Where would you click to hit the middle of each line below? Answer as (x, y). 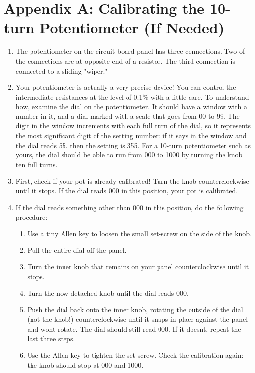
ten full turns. (36, 164)
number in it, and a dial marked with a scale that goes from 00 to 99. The (127, 116)
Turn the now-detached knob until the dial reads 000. (108, 293)
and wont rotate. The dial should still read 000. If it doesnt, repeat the (134, 328)
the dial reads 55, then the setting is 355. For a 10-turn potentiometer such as (133, 145)
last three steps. (51, 338)
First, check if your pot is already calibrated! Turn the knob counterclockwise (132, 181)
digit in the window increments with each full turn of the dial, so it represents (133, 126)
